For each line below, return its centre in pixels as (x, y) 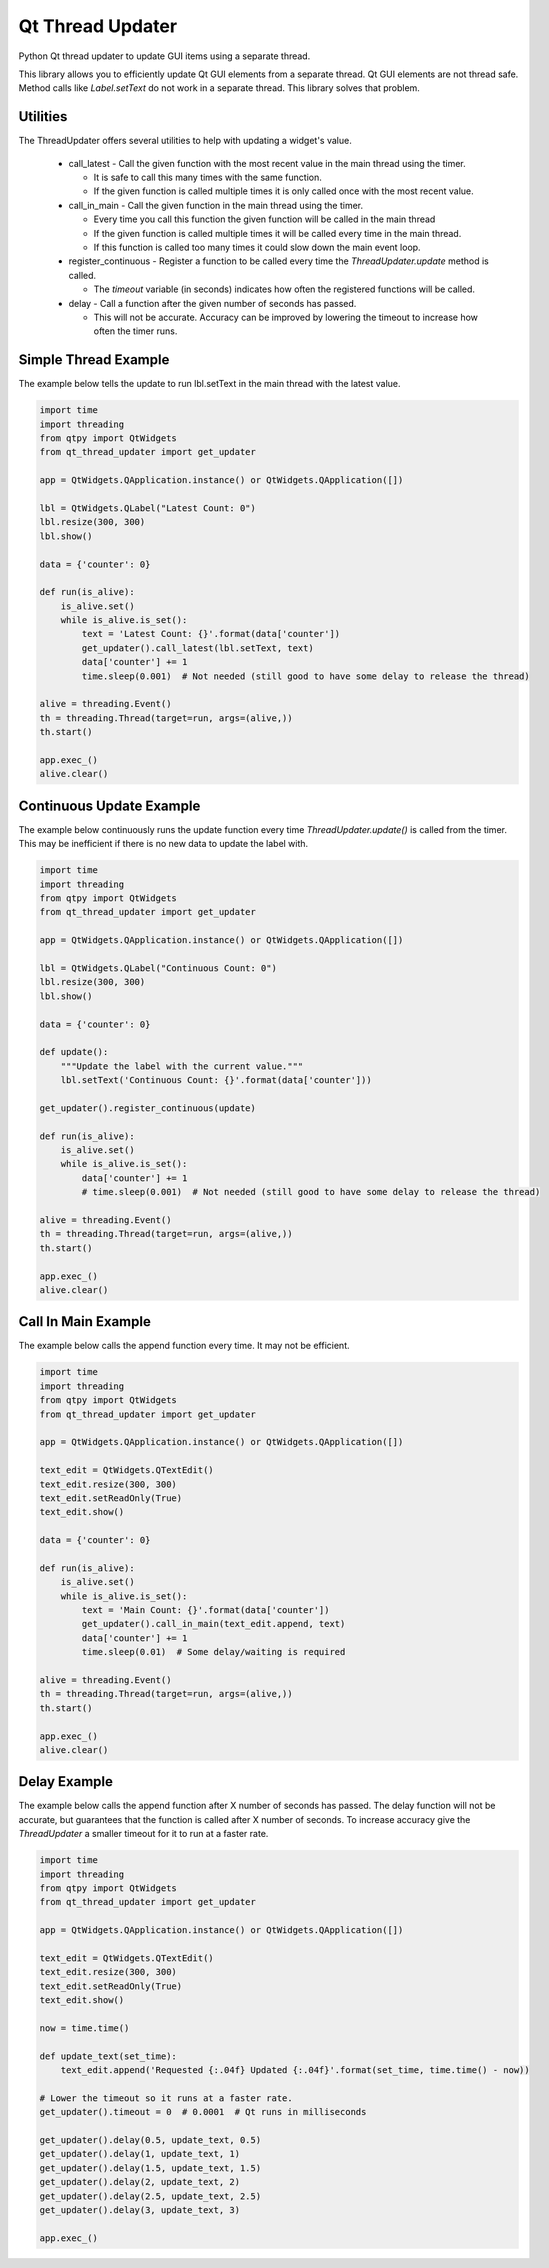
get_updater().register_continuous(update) (148, 1108)
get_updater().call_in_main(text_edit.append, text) (213, 1624)
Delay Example (66, 1781)
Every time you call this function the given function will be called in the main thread (264, 219)
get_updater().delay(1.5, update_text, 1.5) (150, 2168)
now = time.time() (84, 2028)
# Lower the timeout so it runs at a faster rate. (166, 2098)
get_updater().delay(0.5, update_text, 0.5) (150, 2140)
